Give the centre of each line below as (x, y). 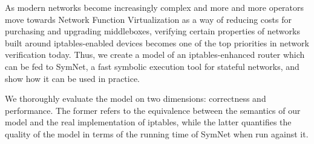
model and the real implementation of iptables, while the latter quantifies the (148, 122)
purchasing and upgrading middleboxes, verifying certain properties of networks (152, 31)
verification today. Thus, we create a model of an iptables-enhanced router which (155, 55)
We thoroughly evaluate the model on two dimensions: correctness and (136, 99)
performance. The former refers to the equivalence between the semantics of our (153, 110)
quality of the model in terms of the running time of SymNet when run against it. (157, 133)
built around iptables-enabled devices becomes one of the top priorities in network (157, 42)
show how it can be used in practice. (73, 78)
